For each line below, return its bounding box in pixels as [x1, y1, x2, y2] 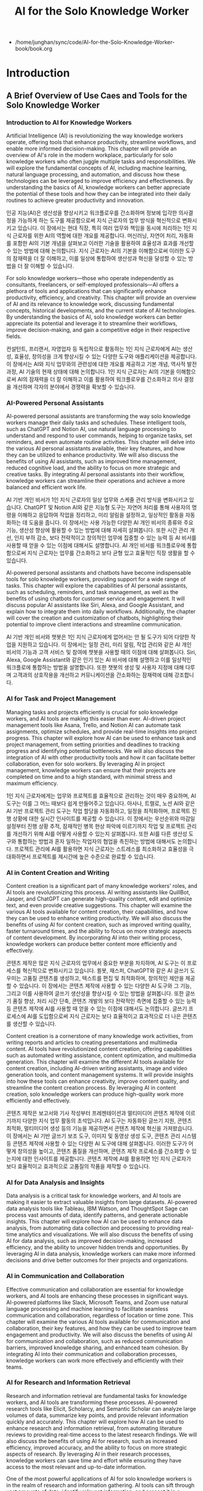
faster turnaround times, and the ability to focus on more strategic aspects [6, 927, 192, 935]
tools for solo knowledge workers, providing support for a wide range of [6, 576, 186, 583]
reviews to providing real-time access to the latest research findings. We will [6, 1431, 197, 1438]
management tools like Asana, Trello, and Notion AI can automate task [6, 721, 181, 728]
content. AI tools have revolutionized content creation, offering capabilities [6, 1045, 193, 1053]
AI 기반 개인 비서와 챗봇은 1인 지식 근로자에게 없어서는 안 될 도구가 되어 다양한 [6, 634, 190, 641]
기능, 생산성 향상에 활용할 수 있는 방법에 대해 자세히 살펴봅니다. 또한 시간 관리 [6, 527, 189, 534]
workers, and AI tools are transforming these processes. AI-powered [6, 1399, 178, 1406]
